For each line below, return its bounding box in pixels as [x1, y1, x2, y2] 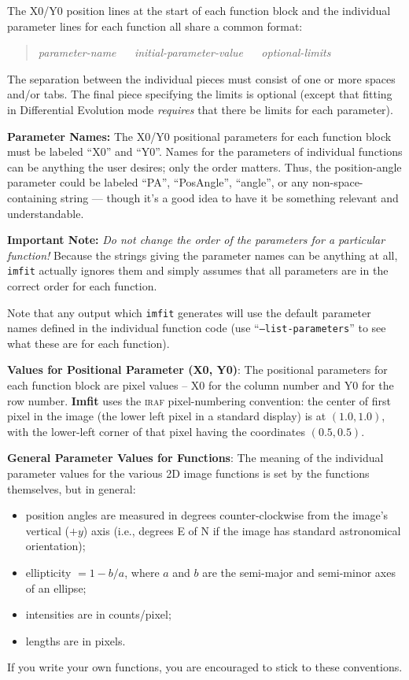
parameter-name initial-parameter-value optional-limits [38, 44, 331, 61]
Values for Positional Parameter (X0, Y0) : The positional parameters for [7, 361, 388, 378]
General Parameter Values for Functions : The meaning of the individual [7, 449, 384, 466]
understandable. [7, 205, 84, 221]
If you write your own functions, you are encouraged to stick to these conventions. [7, 659, 403, 675]
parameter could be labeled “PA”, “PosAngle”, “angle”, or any [7, 174, 309, 190]
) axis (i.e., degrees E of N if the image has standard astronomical [83, 522, 401, 538]
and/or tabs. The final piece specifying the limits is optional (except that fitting [7, 86, 392, 102]
